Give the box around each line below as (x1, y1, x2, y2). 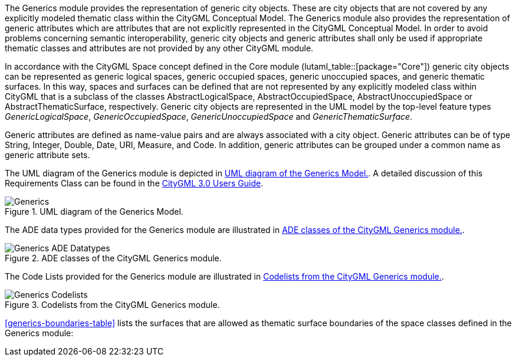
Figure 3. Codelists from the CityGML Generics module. (5, 300, 220, 310)
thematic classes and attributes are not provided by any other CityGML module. (5, 43, 314, 53)
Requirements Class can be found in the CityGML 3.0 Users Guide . (5, 178, 264, 188)
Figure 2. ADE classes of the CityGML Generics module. (5, 253, 222, 263)
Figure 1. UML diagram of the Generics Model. (5, 206, 183, 216)
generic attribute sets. (5, 150, 90, 160)
